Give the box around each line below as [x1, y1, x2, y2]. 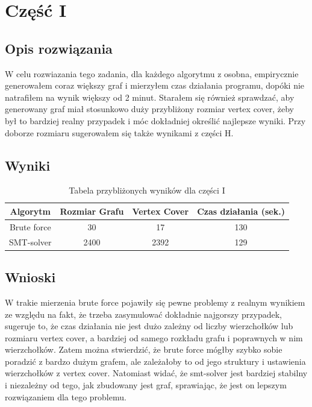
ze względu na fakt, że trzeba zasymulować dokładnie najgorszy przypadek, [5, 308, 282, 320]
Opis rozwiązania [5, 39, 113, 57]
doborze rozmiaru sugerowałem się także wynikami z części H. [5, 126, 234, 139]
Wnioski [5, 268, 56, 286]
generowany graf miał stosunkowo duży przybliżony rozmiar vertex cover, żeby [5, 103, 294, 115]
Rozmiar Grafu [60, 204, 124, 217]
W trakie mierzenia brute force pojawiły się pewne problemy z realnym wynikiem [5, 295, 305, 308]
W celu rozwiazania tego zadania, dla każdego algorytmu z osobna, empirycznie [5, 67, 299, 80]
